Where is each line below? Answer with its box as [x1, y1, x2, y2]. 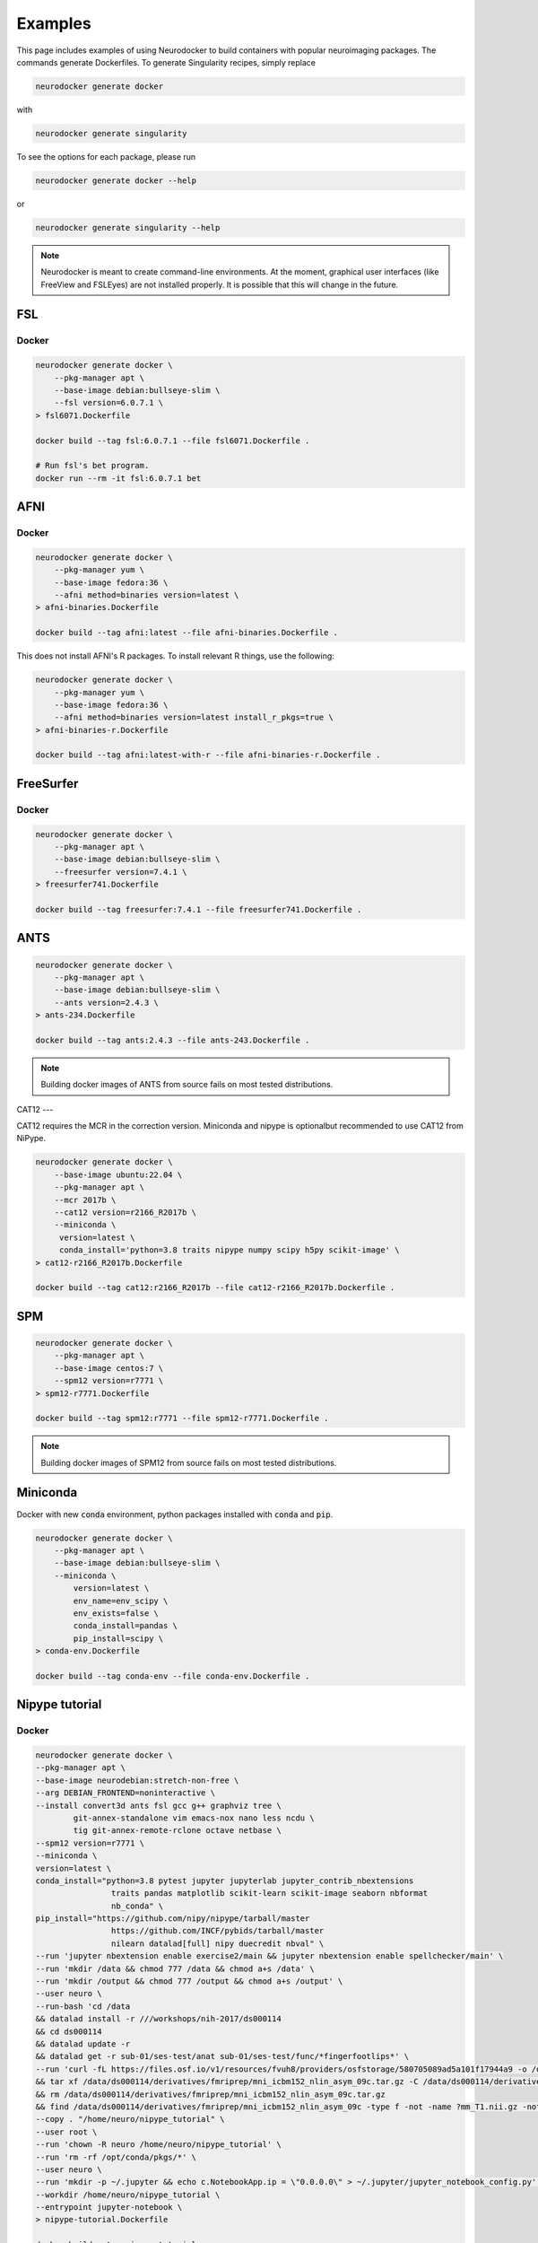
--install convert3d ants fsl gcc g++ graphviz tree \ [35, 1800, 282, 1811]
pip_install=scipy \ [73, 1633, 164, 1644]
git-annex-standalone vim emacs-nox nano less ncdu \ [73, 1812, 315, 1823]
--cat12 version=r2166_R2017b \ [54, 1208, 197, 1218]
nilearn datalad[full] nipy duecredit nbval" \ [110, 1938, 325, 1949]
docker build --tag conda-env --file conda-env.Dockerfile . [35, 1671, 310, 1681]
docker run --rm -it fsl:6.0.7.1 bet [35, 473, 202, 484]
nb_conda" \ [110, 1900, 164, 1911]
